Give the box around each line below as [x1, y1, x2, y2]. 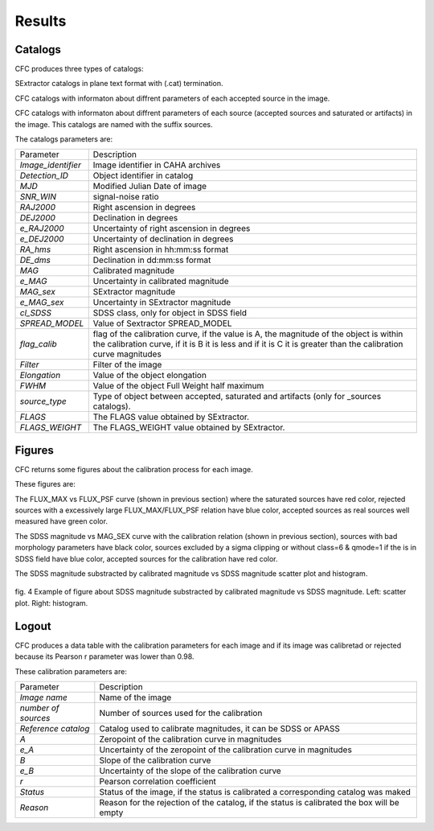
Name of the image [99, 692, 172, 703]
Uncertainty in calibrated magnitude [92, 276, 229, 287]
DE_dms [19, 254, 51, 265]
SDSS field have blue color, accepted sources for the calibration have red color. [14, 553, 278, 563]
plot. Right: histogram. [14, 598, 88, 607]
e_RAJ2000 [19, 223, 64, 234]
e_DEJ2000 [19, 233, 64, 245]
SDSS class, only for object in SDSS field [92, 307, 248, 319]
